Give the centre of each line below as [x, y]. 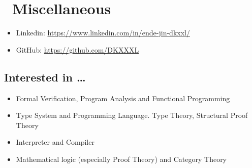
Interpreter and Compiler [55, 142]
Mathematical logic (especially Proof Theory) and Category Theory [121, 159]
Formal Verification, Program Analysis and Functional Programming [123, 98]
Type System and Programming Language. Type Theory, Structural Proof [132, 115]
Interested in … [45, 77]
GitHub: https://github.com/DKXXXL [77, 49]
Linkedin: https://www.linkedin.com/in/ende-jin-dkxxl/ [103, 33]
